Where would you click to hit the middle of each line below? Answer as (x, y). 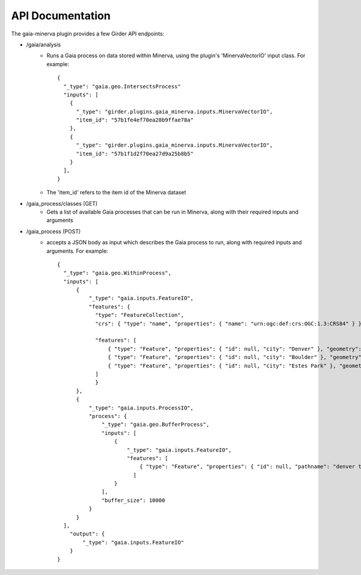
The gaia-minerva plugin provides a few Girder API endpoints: (88, 34)
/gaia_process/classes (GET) (62, 203)
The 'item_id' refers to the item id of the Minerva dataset (116, 192)
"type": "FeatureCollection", (140, 315)
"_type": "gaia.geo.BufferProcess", (156, 425)
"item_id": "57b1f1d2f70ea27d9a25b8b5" (135, 154)
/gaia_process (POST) (54, 231)
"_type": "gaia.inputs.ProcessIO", (141, 408)
